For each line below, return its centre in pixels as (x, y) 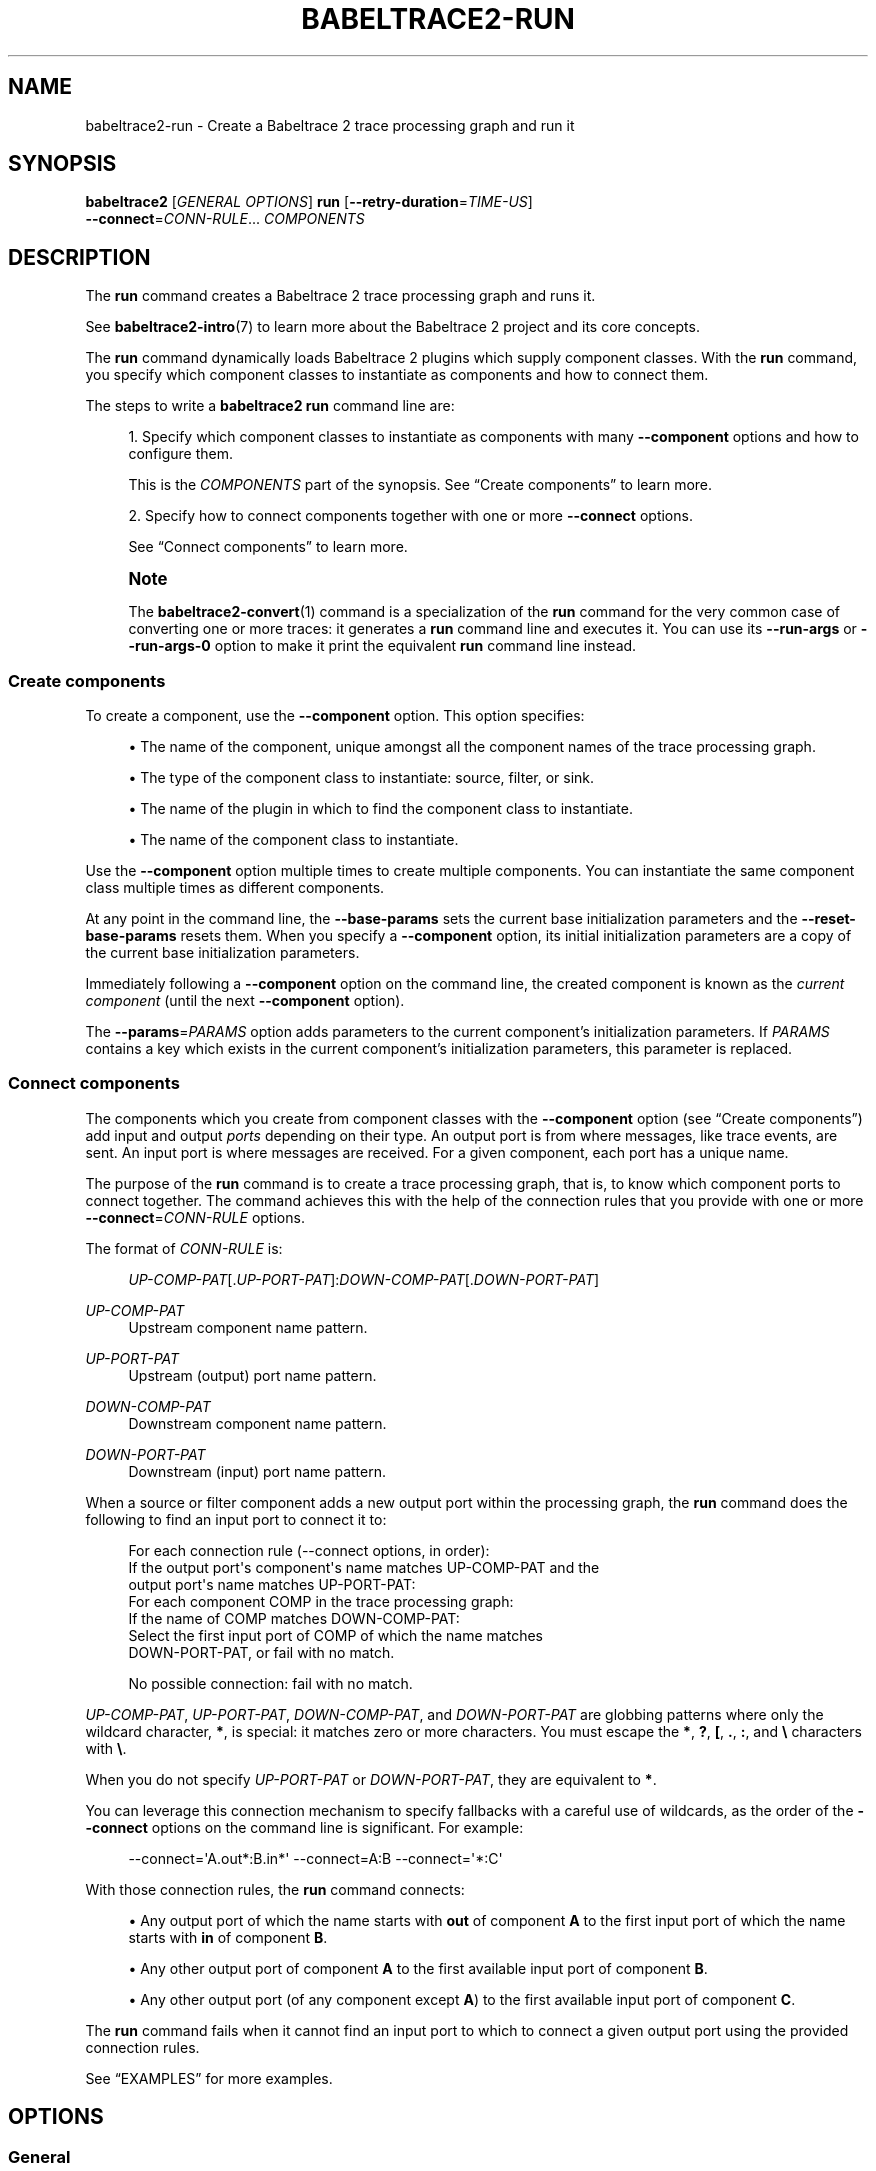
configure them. (180, 454)
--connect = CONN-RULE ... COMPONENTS (225, 219)
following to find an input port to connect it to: (236, 1519)
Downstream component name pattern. (257, 1423)
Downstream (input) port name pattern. (257, 1471)
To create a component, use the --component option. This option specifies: (335, 716)
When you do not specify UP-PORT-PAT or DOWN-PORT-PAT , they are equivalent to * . (371, 1779)
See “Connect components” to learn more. (268, 547)
